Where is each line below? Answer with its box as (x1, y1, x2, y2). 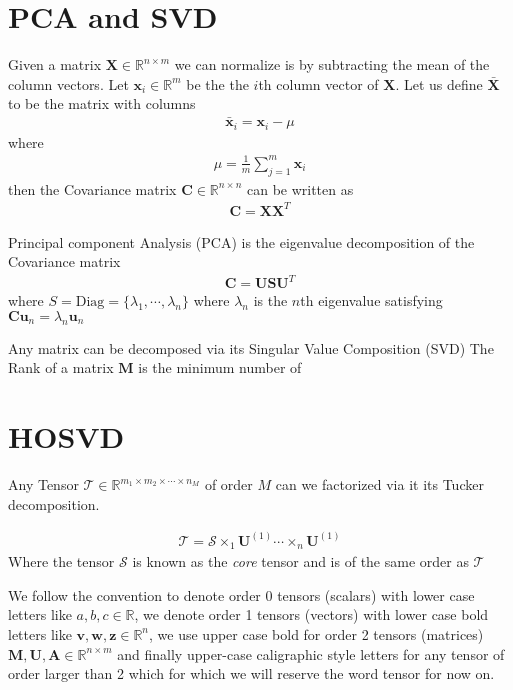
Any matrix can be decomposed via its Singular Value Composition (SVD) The (8, 337, 494, 358)
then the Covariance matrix (8, 178, 177, 199)
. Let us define (395, 73, 483, 94)
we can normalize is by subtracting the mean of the (174, 54, 490, 75)
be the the (186, 73, 249, 94)
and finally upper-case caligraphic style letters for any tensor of (117, 643, 505, 664)
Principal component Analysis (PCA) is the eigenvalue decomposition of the (8, 231, 475, 252)
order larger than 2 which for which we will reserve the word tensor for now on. (8, 663, 495, 684)
